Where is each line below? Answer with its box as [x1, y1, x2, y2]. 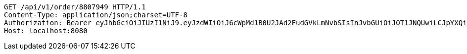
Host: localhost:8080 [4, 27, 88, 35]
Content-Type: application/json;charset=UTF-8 [4, 11, 187, 19]
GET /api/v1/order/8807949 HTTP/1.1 [4, 3, 146, 11]
